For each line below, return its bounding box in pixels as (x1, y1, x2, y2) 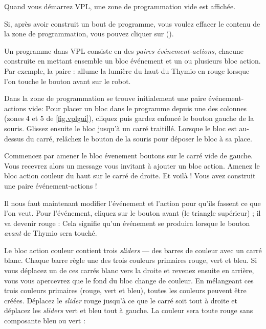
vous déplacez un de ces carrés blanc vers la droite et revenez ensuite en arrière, (4, 265, 254, 276)
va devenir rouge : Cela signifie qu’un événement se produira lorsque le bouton (4, 217, 250, 228)
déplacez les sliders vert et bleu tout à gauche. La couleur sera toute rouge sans (4, 305, 253, 316)
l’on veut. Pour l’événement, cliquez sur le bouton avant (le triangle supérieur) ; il (4, 208, 261, 218)
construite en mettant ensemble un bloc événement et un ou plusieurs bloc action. (4, 55, 261, 66)
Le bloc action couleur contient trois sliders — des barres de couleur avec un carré (4, 244, 262, 255)
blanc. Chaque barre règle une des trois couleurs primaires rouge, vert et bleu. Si (4, 255, 257, 265)
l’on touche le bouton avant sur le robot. (4, 75, 131, 86)
